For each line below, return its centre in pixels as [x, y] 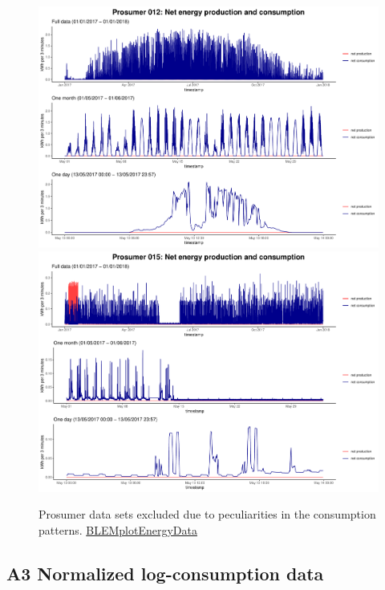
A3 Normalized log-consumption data [165, 573]
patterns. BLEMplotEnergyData [118, 529]
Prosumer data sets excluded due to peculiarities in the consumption [207, 514]
